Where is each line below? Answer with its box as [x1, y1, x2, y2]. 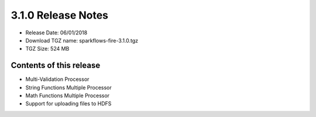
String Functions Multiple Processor [25, 84, 112, 91]
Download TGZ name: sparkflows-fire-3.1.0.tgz [25, 37, 139, 44]
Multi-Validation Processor [25, 76, 90, 83]
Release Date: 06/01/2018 [25, 29, 88, 36]
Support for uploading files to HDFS [25, 100, 112, 107]
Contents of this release [11, 61, 101, 70]
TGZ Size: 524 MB [25, 45, 70, 52]
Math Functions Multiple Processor [25, 92, 110, 99]
